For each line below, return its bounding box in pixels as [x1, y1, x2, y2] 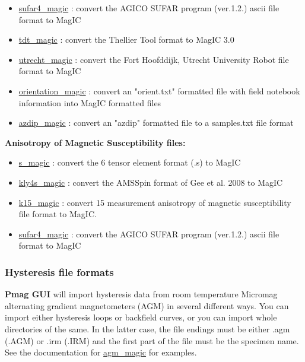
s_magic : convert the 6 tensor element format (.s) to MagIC [18, 156, 241, 169]
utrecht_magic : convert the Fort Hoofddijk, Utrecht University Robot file [18, 53, 289, 65]
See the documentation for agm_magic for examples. [5, 346, 197, 358]
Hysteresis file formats [5, 264, 114, 279]
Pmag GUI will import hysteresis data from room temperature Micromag [5, 288, 278, 300]
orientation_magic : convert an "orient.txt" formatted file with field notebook [18, 84, 300, 97]
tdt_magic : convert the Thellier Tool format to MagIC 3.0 [18, 33, 234, 46]
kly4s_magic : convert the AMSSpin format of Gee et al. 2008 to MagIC [18, 176, 283, 188]
